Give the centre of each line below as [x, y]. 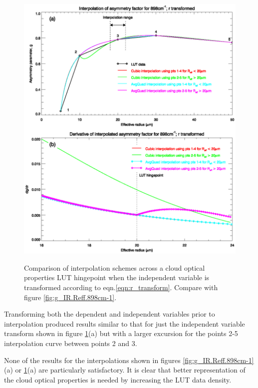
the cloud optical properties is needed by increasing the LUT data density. [118, 379]
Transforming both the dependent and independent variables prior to [110, 314]
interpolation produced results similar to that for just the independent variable [125, 323]
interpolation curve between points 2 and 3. [71, 343]
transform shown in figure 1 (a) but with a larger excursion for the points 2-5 [121, 333]
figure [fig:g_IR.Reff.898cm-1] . [70, 297]
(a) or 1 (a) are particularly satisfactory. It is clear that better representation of [125, 370]
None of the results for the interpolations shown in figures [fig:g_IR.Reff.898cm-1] [129, 360]
